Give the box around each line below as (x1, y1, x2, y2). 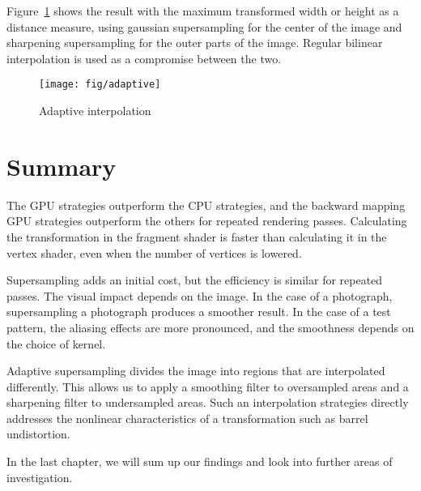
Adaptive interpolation (39, 102, 151, 119)
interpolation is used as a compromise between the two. (6, 49, 282, 66)
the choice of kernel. (6, 335, 106, 352)
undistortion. (6, 425, 70, 442)
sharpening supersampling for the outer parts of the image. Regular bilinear (6, 34, 383, 51)
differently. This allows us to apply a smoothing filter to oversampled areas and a (6, 378, 409, 395)
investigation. (6, 468, 73, 485)
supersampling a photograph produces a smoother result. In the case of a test (6, 303, 391, 320)
